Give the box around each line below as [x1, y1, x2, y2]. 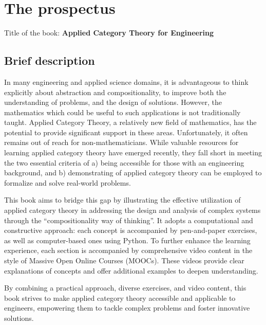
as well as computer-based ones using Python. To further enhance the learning [4, 234, 251, 245]
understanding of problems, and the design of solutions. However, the [4, 97, 222, 107]
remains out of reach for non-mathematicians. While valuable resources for [4, 137, 239, 148]
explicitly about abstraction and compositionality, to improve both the [4, 86, 226, 97]
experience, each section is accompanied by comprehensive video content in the [4, 245, 253, 256]
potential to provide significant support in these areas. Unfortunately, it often [4, 127, 248, 137]
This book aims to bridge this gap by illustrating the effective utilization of [4, 194, 241, 205]
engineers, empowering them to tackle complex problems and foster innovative [4, 302, 250, 313]
